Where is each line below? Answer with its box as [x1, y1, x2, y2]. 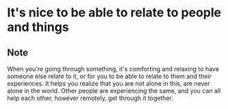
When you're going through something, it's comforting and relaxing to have [7, 65, 219, 73]
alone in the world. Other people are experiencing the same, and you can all [7, 87, 221, 95]
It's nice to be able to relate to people [7, 5, 221, 21]
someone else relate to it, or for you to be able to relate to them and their [7, 72, 212, 80]
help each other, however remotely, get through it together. [7, 94, 173, 102]
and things [7, 19, 70, 35]
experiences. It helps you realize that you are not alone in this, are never [7, 80, 211, 87]
